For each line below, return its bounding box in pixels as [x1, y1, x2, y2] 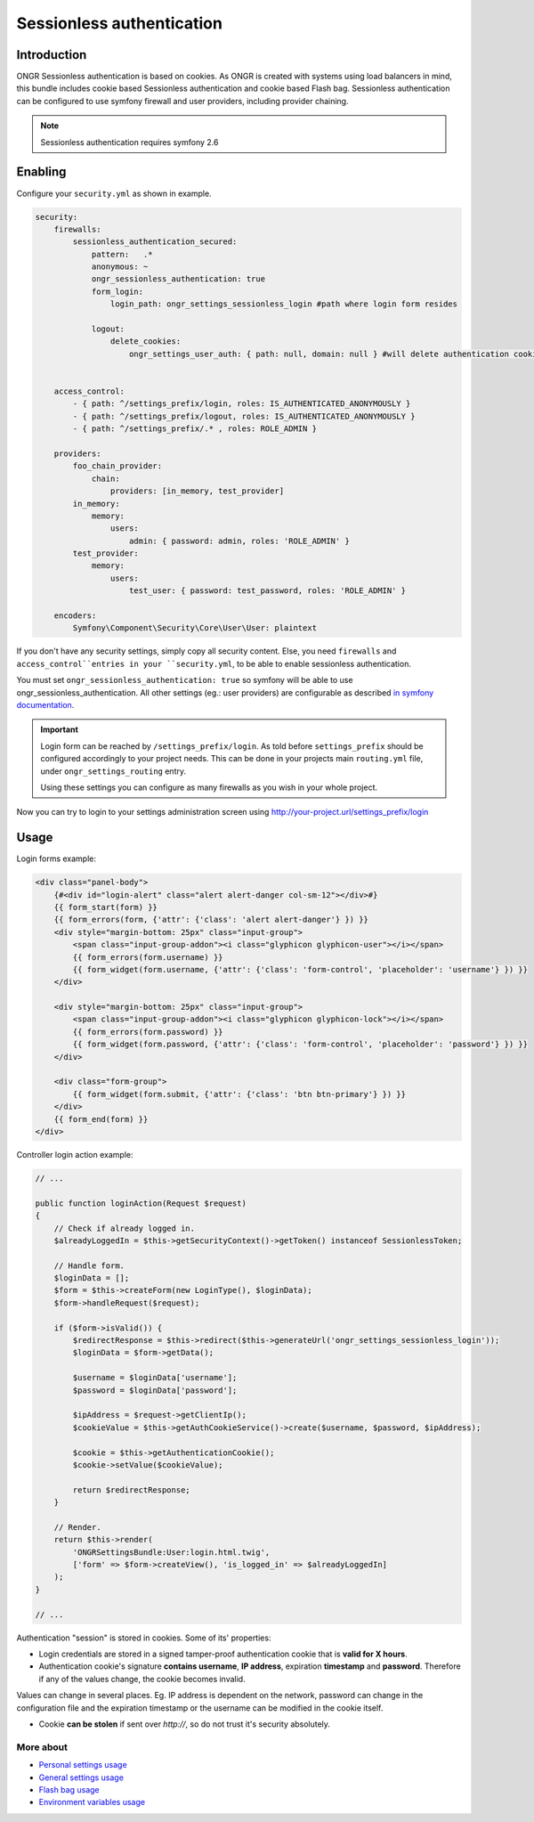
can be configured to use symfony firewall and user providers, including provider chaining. [16, 95, 349, 106]
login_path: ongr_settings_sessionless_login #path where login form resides [109, 299, 458, 309]
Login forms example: [16, 853, 97, 864]
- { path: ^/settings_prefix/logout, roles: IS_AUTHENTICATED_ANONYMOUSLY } [72, 411, 416, 421]
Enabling [16, 165, 67, 180]
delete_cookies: [109, 337, 182, 346]
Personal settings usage [38, 1760, 128, 1770]
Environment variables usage [38, 1797, 146, 1808]
